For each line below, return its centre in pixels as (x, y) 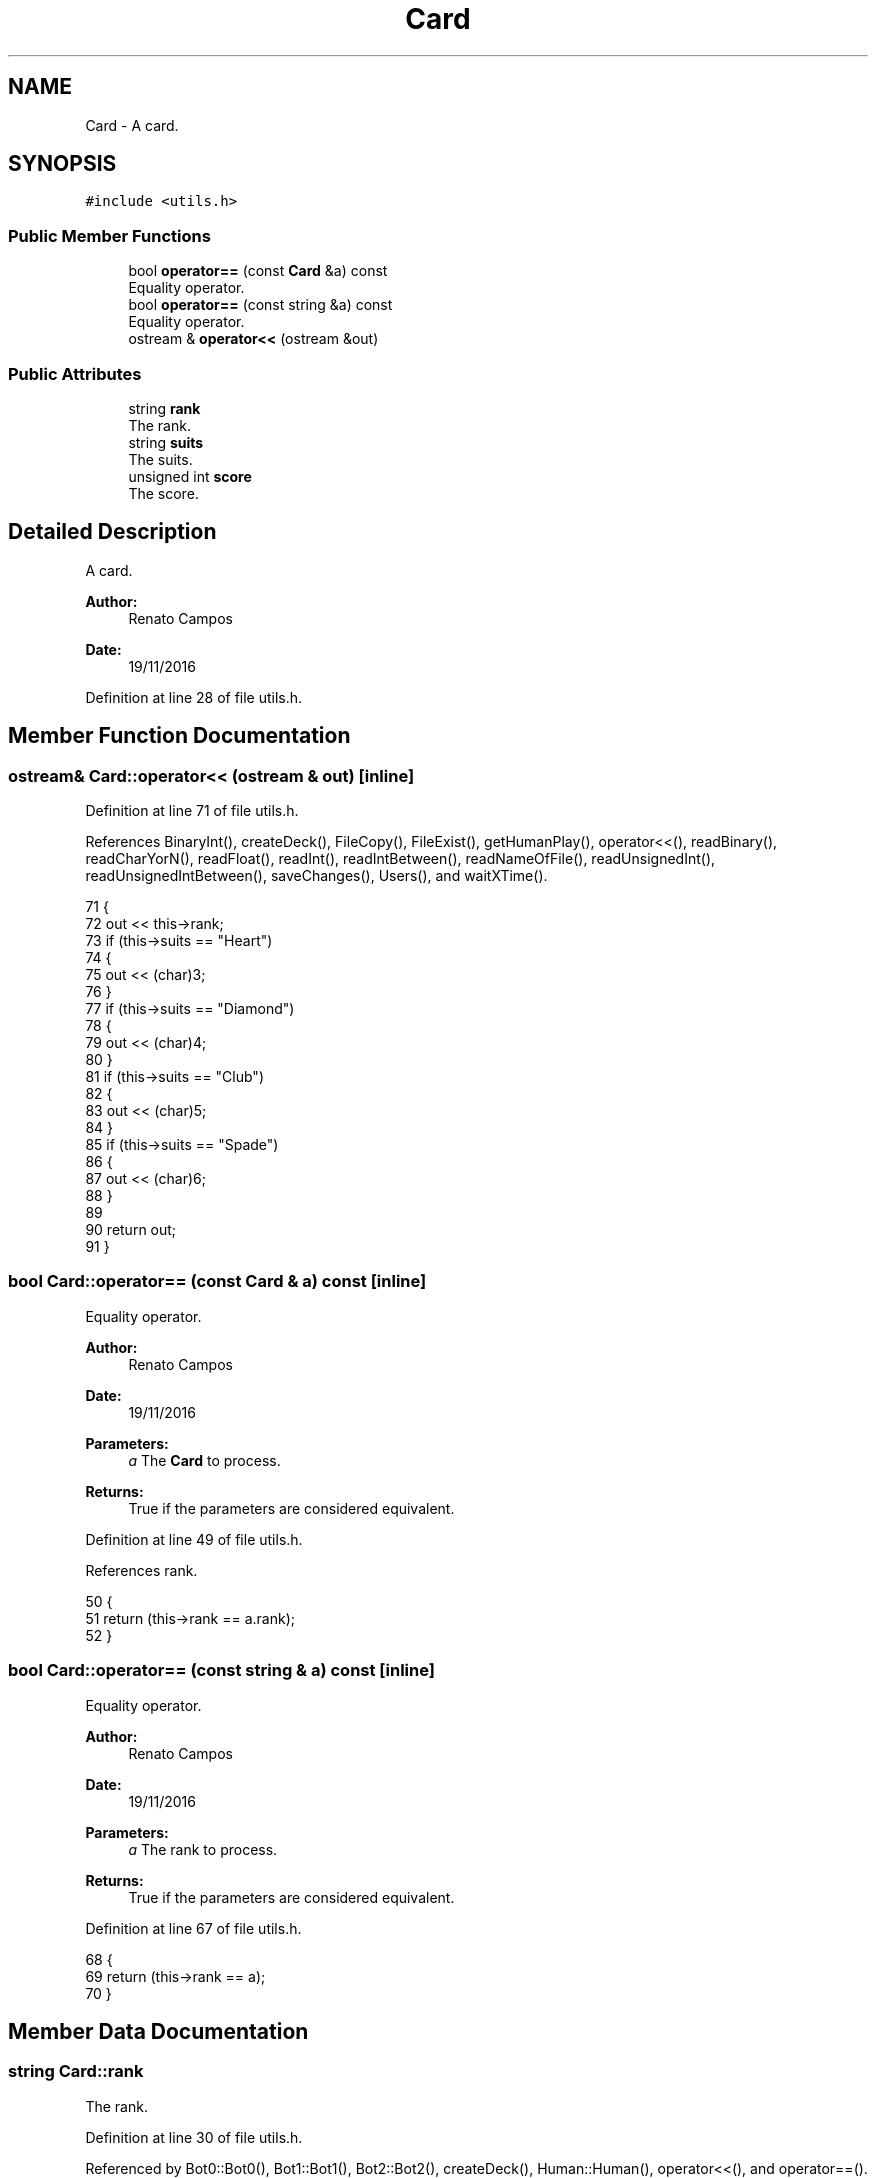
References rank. (141, 1570)
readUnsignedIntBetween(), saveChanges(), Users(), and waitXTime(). (316, 875)
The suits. (160, 459)
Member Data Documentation (158, 2031)
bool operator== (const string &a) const (260, 305)
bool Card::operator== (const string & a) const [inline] (221, 1670)
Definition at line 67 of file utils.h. (193, 1928)
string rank (164, 408)
